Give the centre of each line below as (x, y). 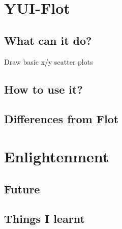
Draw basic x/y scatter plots (49, 61)
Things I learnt (44, 219)
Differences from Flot (62, 119)
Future (22, 189)
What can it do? (48, 40)
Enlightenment (57, 156)
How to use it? (43, 89)
